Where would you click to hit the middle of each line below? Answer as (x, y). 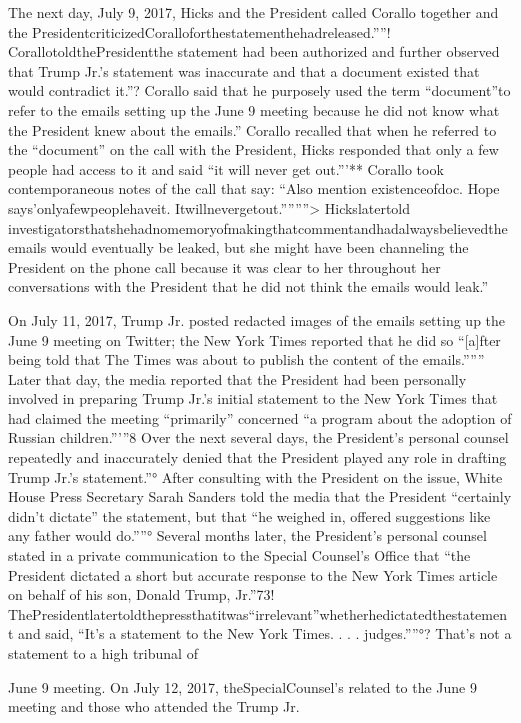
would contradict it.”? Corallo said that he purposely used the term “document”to (259, 90)
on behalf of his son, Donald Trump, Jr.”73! (141, 594)
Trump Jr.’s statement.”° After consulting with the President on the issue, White (255, 476)
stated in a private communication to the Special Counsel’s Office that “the (239, 555)
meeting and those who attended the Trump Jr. (154, 706)
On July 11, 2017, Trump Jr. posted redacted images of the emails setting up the (257, 319)
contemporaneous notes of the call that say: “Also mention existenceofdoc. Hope (254, 188)
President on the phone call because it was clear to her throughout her (224, 266)
